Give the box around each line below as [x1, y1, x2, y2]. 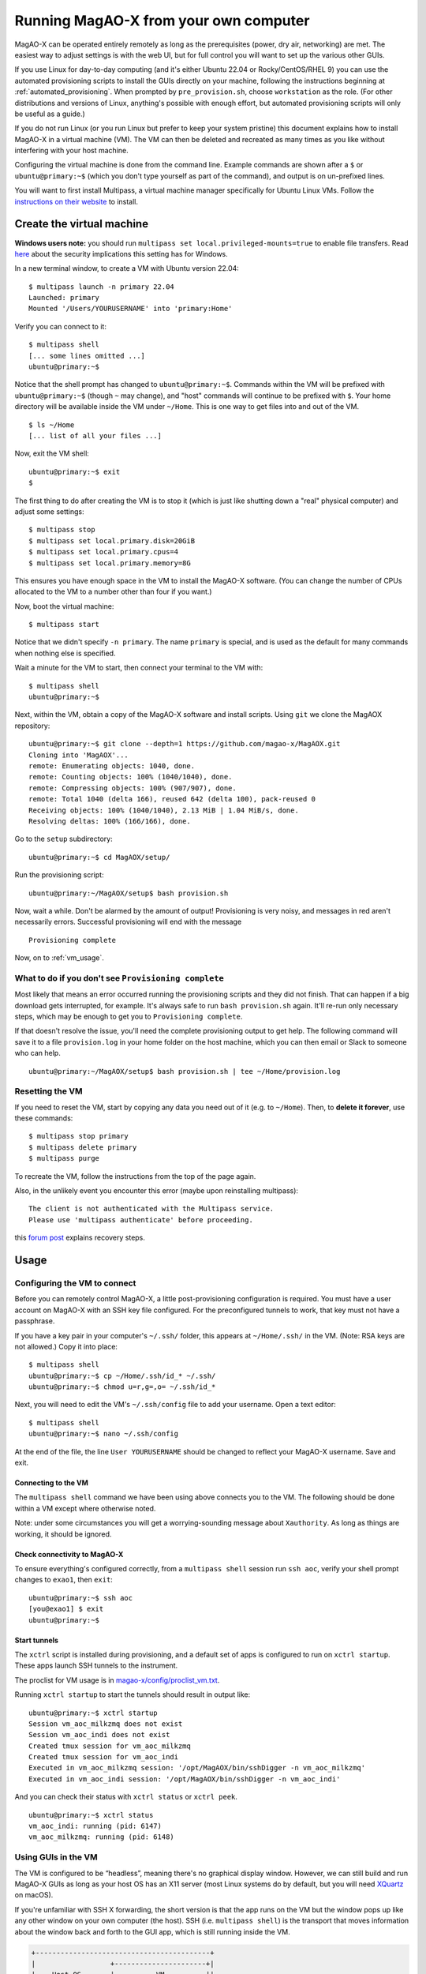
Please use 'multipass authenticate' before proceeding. [28, 1215, 254, 1224]
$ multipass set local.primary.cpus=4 [28, 547, 179, 557]
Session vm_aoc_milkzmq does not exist [28, 1719, 183, 1728]
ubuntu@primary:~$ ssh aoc [28, 1593, 133, 1602]
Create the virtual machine [14, 217, 149, 231]
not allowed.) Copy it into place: [14, 1342, 118, 1351]
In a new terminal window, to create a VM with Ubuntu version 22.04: [14, 264, 240, 273]
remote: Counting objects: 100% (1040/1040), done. [28, 772, 233, 782]
